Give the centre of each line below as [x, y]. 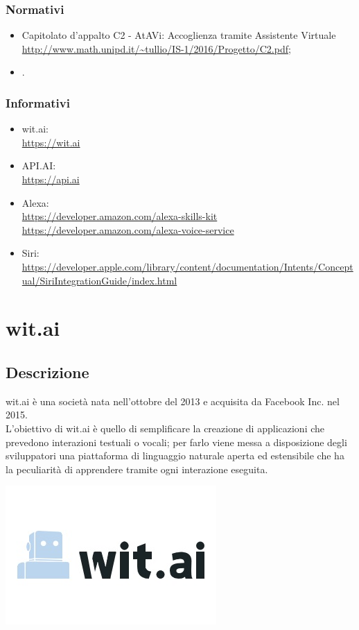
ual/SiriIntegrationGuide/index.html [99, 280]
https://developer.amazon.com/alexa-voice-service [128, 229]
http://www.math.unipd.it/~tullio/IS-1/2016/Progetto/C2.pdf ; [156, 48]
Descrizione [47, 372]
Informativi [38, 102]
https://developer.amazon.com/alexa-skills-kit [120, 216]
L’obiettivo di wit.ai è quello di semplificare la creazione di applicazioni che [165, 428]
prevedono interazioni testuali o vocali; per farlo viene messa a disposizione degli [176, 442]
